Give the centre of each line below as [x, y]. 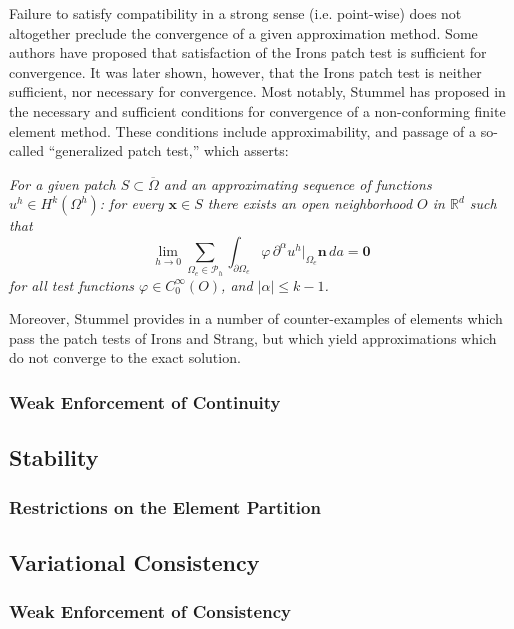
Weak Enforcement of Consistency [150, 611]
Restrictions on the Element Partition [165, 506]
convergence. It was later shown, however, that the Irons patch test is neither [245, 71]
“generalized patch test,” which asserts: [168, 150]
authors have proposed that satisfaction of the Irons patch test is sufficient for [248, 52]
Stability [54, 457]
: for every [131, 203]
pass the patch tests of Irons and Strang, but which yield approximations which [253, 337]
